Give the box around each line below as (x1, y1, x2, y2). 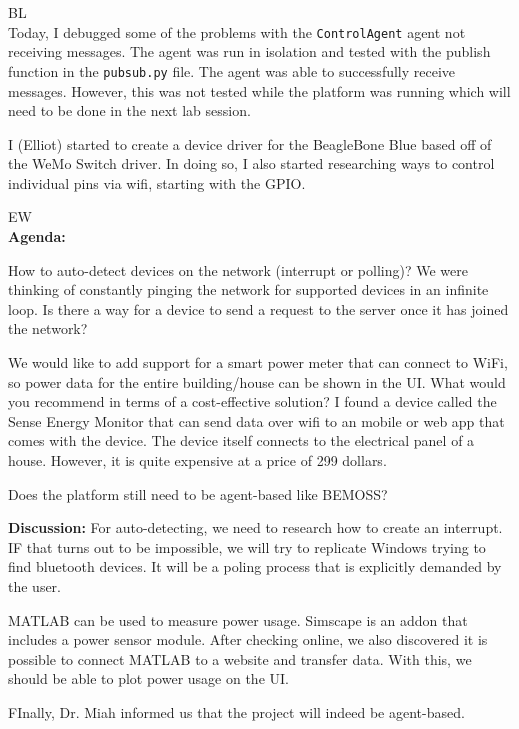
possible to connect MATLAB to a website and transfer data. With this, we (8, 648, 472, 669)
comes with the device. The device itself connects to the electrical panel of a (8, 430, 475, 451)
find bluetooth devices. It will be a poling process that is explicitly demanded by (8, 556, 502, 577)
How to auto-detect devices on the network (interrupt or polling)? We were (8, 259, 468, 280)
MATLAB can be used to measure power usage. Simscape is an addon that (8, 609, 468, 630)
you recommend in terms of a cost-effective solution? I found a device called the (8, 391, 497, 412)
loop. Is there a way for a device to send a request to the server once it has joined (8, 298, 509, 319)
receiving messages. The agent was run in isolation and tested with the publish (8, 41, 491, 62)
